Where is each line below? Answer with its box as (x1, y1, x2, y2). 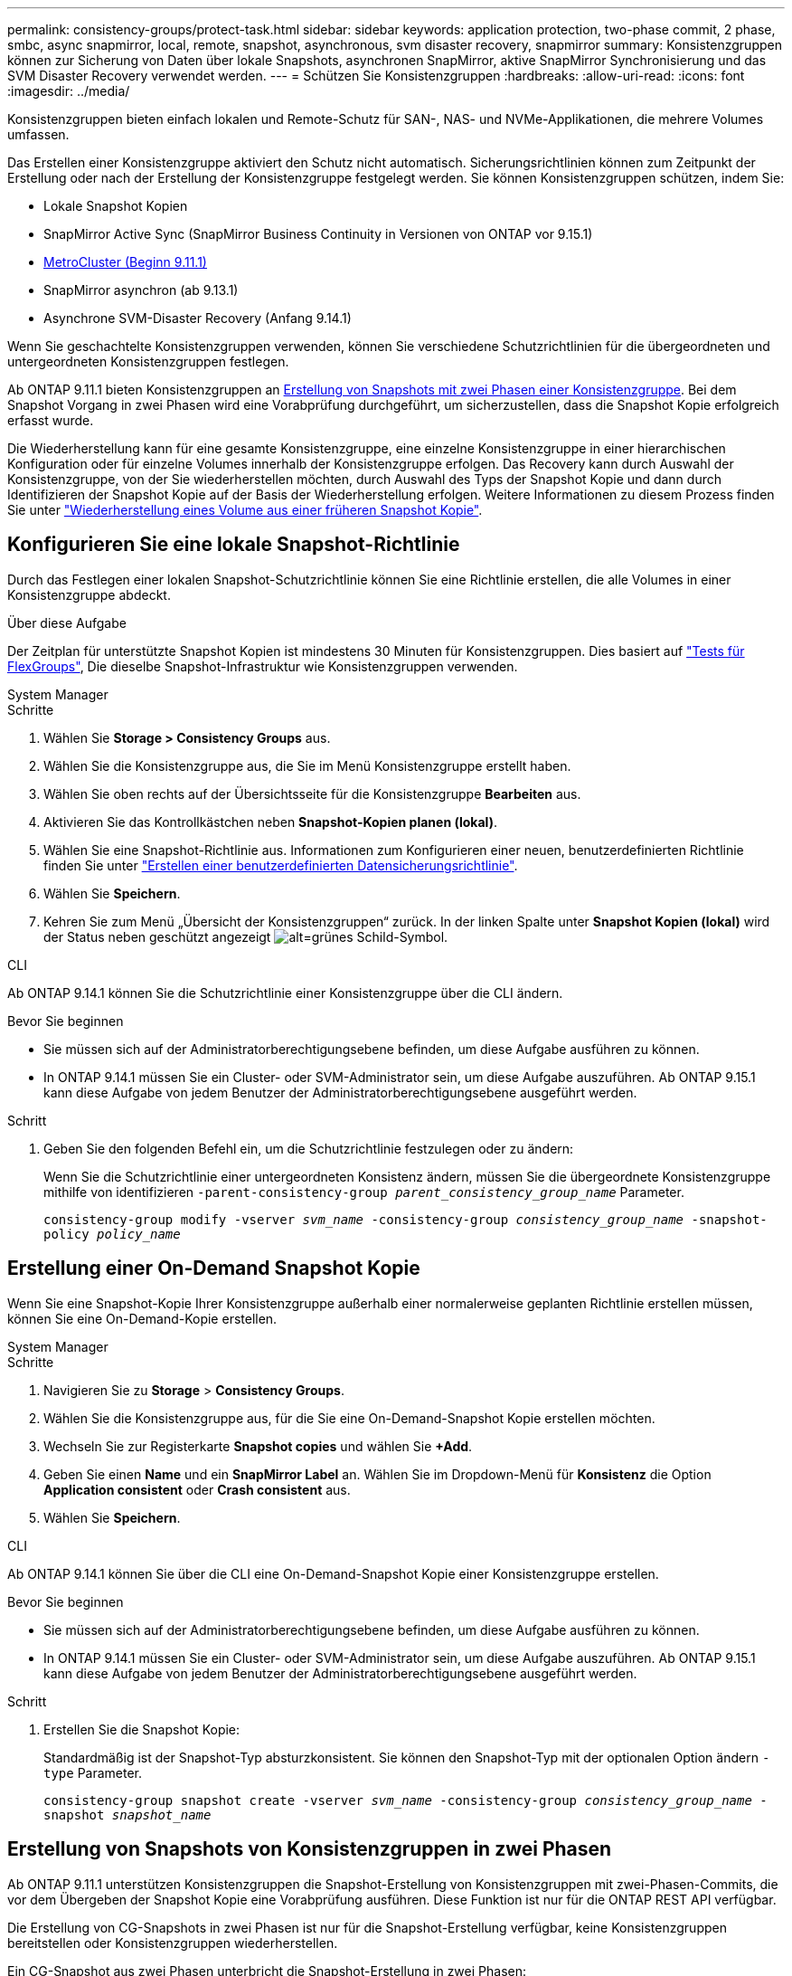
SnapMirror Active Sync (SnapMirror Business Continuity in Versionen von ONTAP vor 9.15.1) (43, 226, 593, 242)
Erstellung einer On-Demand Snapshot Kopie (7, 1257, 420, 1280)
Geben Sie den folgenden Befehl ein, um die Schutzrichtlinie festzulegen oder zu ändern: (43, 1140, 574, 1156)
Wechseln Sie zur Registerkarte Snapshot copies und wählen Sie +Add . (43, 1438, 473, 1454)
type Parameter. (43, 1764, 143, 1781)
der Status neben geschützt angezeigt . (43, 928, 448, 945)
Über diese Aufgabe (7, 614, 127, 631)
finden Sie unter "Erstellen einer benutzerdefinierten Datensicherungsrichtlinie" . (43, 857, 518, 873)
